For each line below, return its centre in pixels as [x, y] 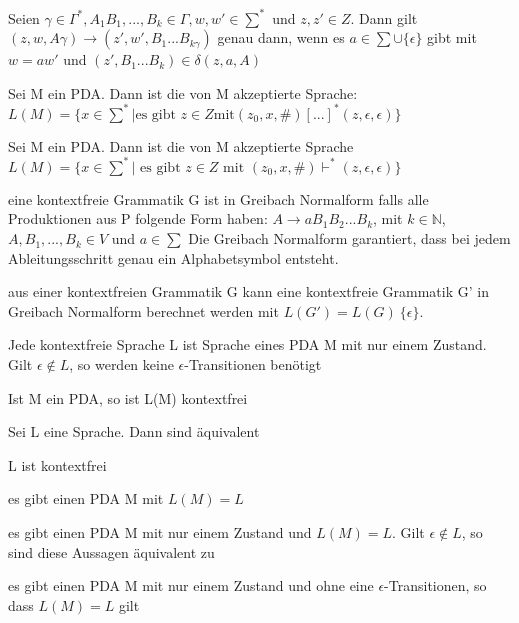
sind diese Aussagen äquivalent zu [111, 551]
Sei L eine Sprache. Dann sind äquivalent [134, 431]
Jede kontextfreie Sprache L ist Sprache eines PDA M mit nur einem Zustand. [247, 344]
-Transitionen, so [435, 585]
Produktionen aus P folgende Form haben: [138, 218]
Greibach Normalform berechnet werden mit [143, 310]
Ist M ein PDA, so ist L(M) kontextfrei [128, 397]
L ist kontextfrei [57, 464]
